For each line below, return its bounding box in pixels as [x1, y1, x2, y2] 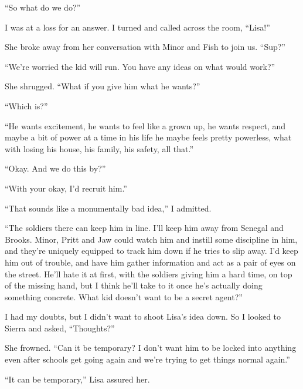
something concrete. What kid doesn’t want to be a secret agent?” [5, 290, 243, 303]
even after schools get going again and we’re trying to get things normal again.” [5, 353, 290, 365]
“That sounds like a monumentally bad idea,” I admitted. [5, 202, 212, 214]
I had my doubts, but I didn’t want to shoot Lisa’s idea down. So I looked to [5, 310, 281, 323]
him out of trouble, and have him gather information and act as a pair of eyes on [5, 256, 296, 268]
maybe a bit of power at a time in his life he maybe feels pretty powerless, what [5, 131, 292, 143]
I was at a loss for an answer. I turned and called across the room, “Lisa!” [5, 21, 270, 33]
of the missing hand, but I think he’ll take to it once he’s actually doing [5, 279, 263, 291]
